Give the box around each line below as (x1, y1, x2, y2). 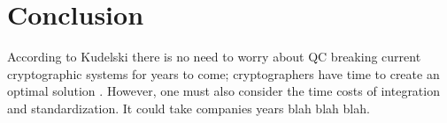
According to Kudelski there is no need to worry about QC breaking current (7, 47, 421, 66)
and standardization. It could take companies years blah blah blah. (7, 98, 370, 117)
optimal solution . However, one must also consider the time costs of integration (7, 82, 440, 100)
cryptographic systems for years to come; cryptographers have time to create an (7, 64, 440, 83)
